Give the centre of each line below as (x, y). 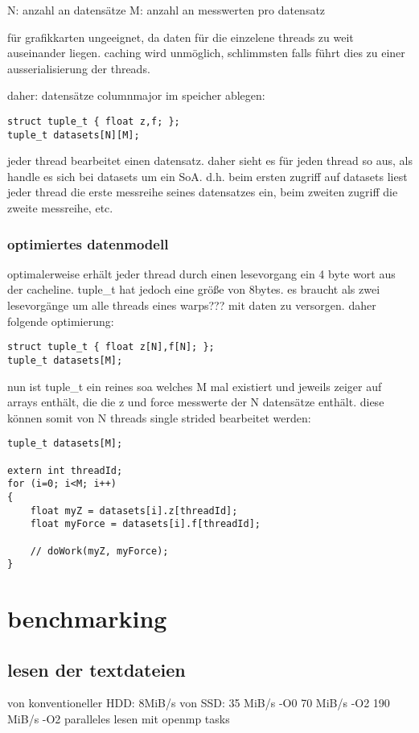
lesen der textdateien (97, 669)
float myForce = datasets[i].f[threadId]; (145, 524)
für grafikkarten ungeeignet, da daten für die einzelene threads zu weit (181, 37)
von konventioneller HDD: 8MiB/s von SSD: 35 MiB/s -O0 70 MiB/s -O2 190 (199, 703)
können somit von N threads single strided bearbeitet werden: (159, 417)
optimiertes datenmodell (88, 243)
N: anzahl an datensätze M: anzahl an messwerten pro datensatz (166, 10)
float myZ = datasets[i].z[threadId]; (134, 511)
